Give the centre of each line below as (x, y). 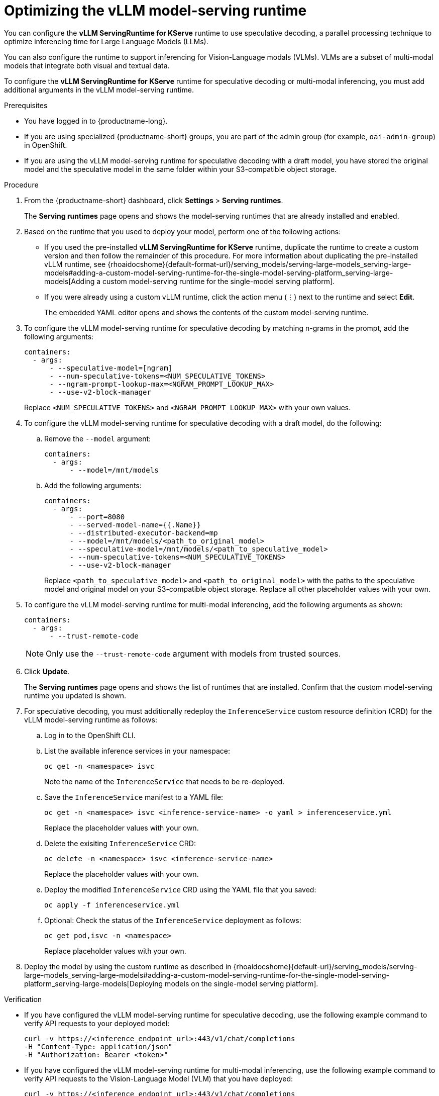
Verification (23, 999)
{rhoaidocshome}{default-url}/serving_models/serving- (325, 966)
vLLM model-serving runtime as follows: (91, 719)
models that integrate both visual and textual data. (87, 65)
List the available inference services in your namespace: (137, 751)
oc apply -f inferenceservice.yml (112, 905)
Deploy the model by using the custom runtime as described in (128, 966)
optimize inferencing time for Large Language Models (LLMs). (106, 41)
